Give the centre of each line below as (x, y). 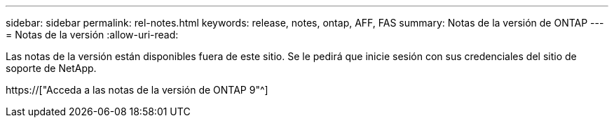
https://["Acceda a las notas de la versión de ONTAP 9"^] (137, 90)
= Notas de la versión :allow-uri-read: (92, 35)
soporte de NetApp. (51, 68)
